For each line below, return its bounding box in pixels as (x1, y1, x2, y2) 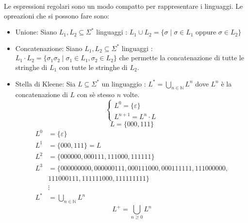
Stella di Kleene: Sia (15, 78, 76, 88)
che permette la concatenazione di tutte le (119, 52, 244, 63)
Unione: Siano (15, 27, 57, 37)
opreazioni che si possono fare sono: (4, 10, 109, 20)
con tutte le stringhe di (59, 62, 128, 72)
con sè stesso (77, 89, 115, 100)
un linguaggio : (101, 78, 146, 88)
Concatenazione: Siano (15, 43, 83, 53)
